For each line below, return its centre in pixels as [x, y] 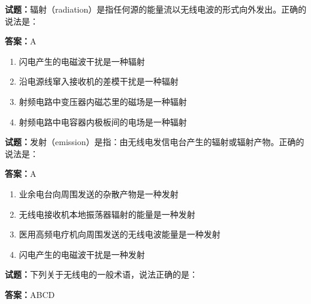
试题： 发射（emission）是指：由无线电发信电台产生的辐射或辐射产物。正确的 [155, 142]
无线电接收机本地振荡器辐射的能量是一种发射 [107, 214]
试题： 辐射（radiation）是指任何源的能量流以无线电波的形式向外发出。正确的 [156, 9]
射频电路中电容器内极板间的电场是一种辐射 [103, 121]
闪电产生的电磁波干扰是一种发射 [82, 254]
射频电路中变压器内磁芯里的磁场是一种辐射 [103, 101]
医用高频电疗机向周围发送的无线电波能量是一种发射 [120, 234]
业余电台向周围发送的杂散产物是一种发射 [99, 193]
